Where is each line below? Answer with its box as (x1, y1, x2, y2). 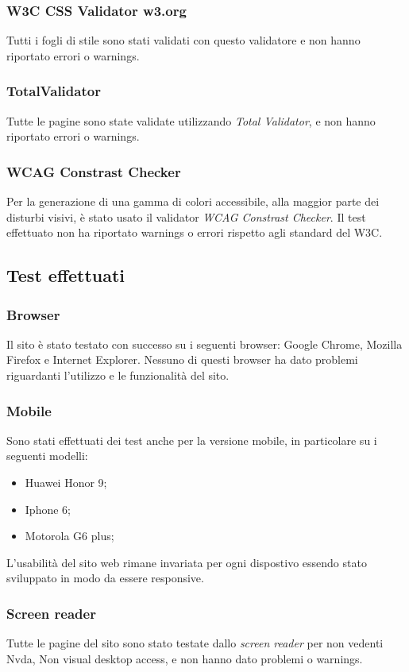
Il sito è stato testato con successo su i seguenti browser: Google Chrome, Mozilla (6, 335, 403, 352)
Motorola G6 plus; (25, 527, 114, 544)
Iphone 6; (25, 500, 71, 517)
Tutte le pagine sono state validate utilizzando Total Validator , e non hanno (6, 112, 376, 129)
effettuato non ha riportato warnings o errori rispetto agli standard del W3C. (6, 224, 383, 241)
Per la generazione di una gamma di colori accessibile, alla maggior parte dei (6, 193, 380, 210)
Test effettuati (6, 263, 125, 288)
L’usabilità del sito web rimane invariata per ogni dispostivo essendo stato (6, 554, 367, 570)
